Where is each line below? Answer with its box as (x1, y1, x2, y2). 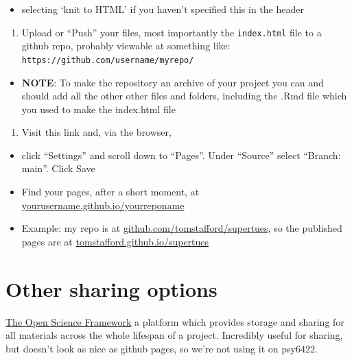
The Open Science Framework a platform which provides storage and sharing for (5, 314, 344, 328)
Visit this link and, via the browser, (21, 125, 172, 139)
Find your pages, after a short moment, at (21, 184, 200, 199)
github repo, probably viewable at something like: (21, 38, 231, 53)
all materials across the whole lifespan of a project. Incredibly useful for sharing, (5, 328, 343, 342)
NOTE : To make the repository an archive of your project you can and (21, 75, 324, 89)
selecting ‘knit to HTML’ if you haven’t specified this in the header (21, 2, 304, 16)
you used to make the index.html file (21, 101, 176, 116)
